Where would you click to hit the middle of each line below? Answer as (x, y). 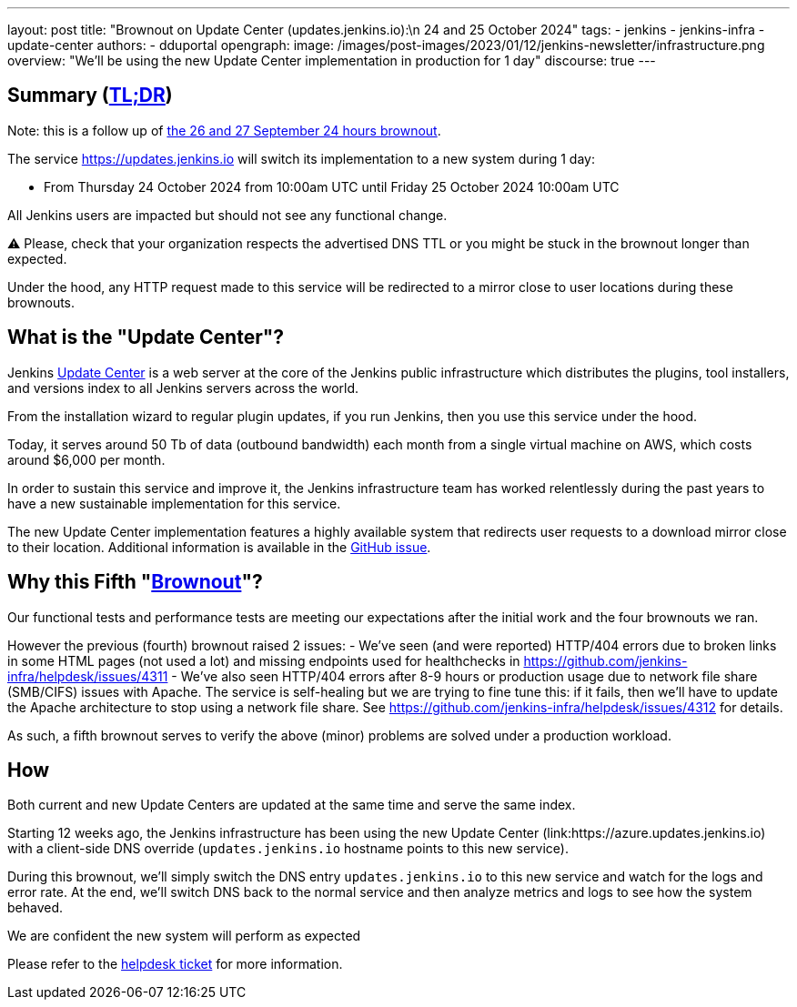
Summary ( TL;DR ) (90, 96)
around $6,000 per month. (86, 459)
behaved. (35, 908)
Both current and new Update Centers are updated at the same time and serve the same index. (292, 805)
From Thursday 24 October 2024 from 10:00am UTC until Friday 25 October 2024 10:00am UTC (332, 186)
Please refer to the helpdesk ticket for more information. (175, 964)
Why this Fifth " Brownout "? (135, 582)
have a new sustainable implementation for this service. (174, 503)
